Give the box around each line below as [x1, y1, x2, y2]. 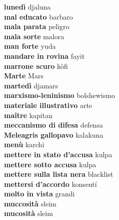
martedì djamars [4, 80, 58, 90]
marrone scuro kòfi [4, 60, 68, 71]
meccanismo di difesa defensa [4, 120, 103, 130]
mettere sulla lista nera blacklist [4, 169, 113, 179]
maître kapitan [4, 109, 52, 120]
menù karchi [4, 139, 44, 150]
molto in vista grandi [4, 188, 75, 199]
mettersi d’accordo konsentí [4, 178, 97, 189]
